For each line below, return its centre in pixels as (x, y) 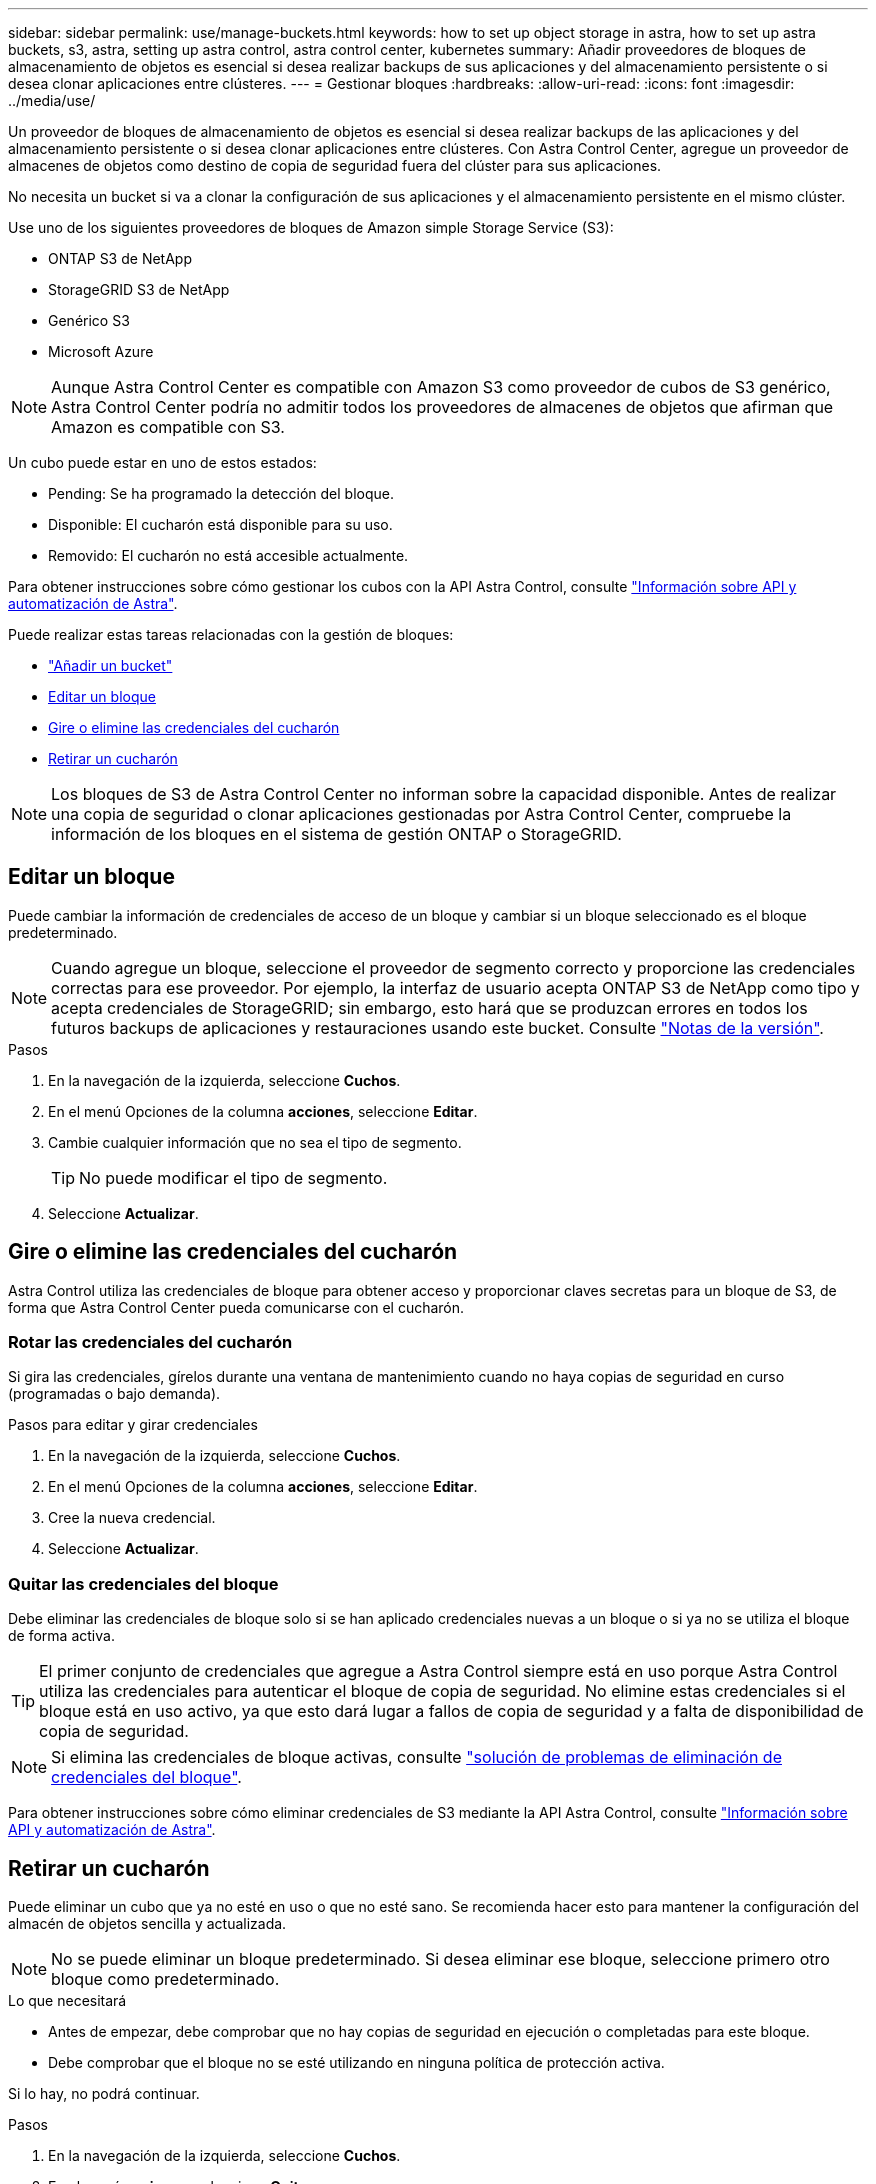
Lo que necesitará (67, 2001)
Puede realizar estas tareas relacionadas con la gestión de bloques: (231, 634)
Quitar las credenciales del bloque (143, 1583)
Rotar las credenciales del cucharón (150, 1342)
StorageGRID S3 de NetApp (139, 289)
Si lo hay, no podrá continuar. (104, 2094)
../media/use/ (52, 100)
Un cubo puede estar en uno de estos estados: (162, 462)
